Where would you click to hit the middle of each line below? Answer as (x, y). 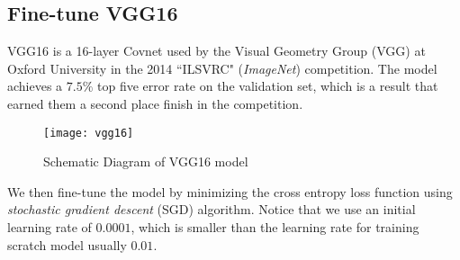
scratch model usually (67, 244)
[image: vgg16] (89, 133)
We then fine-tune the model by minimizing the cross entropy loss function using (230, 191)
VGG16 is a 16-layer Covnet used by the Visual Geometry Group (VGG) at (216, 51)
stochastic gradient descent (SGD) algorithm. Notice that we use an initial (212, 209)
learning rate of (50, 227)
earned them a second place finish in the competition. (155, 103)
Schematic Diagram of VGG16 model (146, 161)
